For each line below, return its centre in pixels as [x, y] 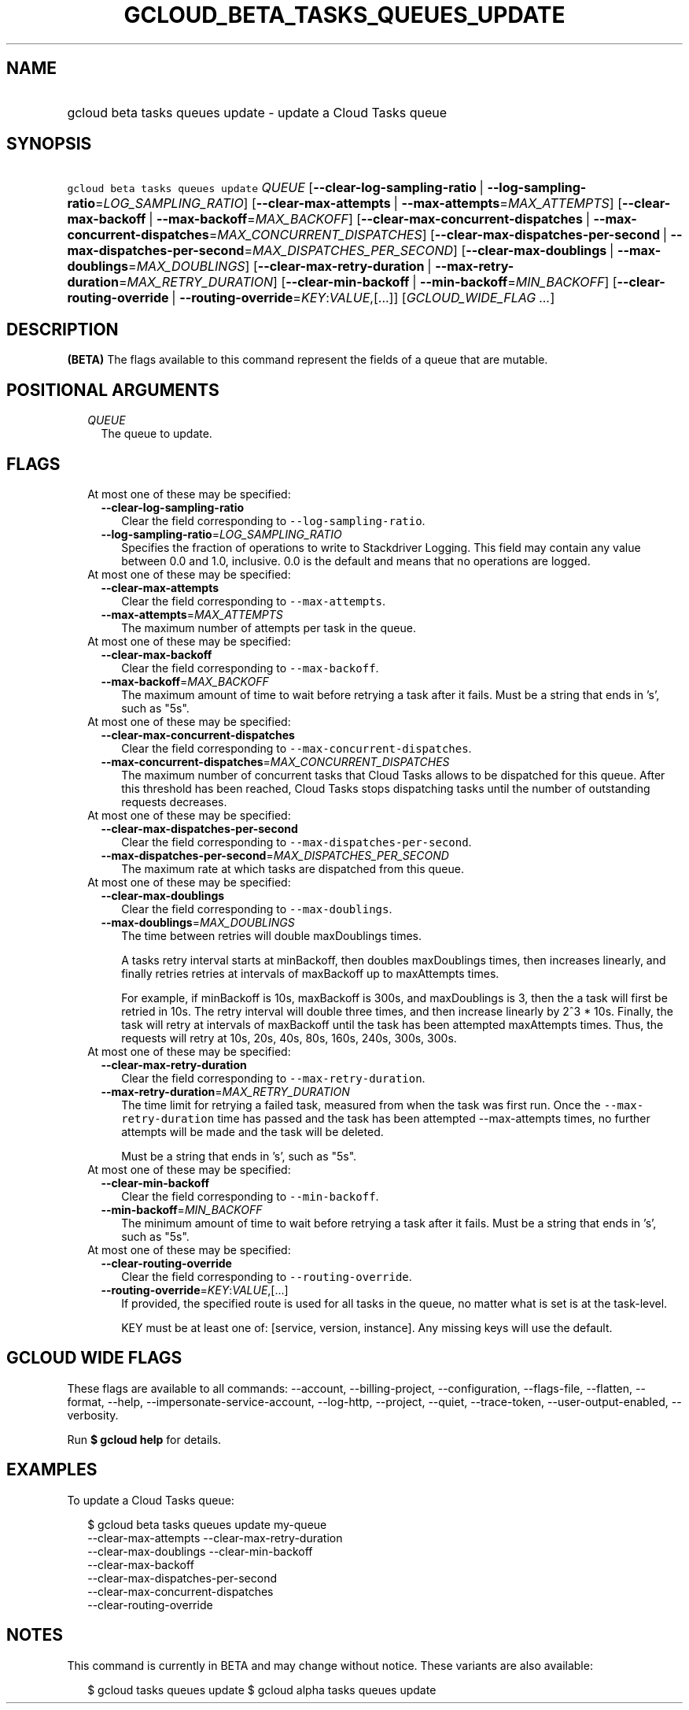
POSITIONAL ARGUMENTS [113, 390]
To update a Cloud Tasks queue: [151, 1500]
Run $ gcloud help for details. [144, 1439]
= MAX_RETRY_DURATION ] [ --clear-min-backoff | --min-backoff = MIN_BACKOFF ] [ [368, 282]
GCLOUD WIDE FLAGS [94, 1358]
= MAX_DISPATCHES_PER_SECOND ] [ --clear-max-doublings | [429, 251]
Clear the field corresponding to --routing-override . [267, 1276]
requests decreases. [174, 801]
